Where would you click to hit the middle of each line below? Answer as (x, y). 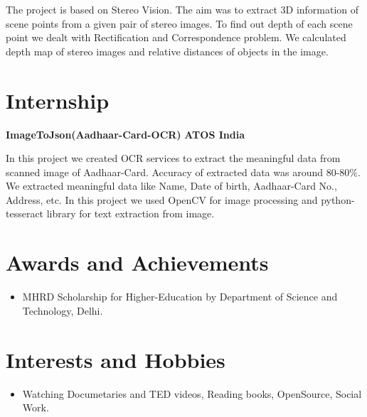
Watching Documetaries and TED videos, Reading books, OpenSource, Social (192, 393)
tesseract (25, 213)
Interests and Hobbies (116, 359)
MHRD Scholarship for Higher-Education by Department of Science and (180, 297)
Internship (58, 100)
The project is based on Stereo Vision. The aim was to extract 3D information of (182, 9)
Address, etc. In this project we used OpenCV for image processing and (162, 199)
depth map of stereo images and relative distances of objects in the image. (167, 51)
